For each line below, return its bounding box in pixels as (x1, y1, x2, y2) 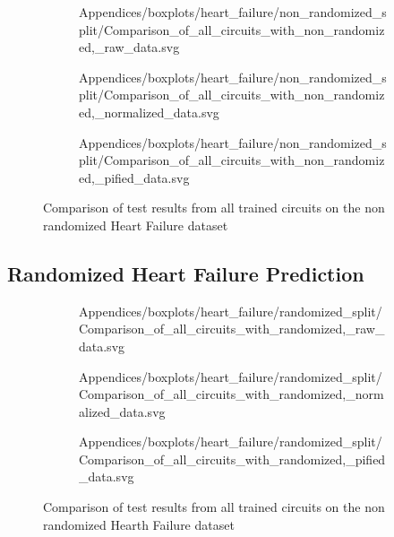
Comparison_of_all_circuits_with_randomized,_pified (79, 449, 386, 468)
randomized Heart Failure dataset (43, 215, 228, 234)
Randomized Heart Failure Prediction (7, 259, 364, 287)
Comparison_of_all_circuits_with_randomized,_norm (79, 385, 384, 403)
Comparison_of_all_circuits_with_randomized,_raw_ (79, 319, 385, 338)
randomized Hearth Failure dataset (43, 515, 235, 533)
